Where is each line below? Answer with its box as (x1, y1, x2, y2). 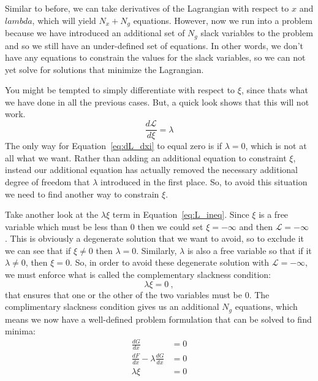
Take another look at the (5, 208, 99, 221)
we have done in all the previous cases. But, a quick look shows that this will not (5, 95, 309, 108)
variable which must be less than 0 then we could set (5, 220, 203, 233)
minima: (5, 325, 36, 337)
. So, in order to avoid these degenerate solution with (70, 256, 270, 269)
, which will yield (32, 13, 96, 26)
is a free (259, 208, 289, 221)
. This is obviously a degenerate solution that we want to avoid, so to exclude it (5, 232, 305, 245)
